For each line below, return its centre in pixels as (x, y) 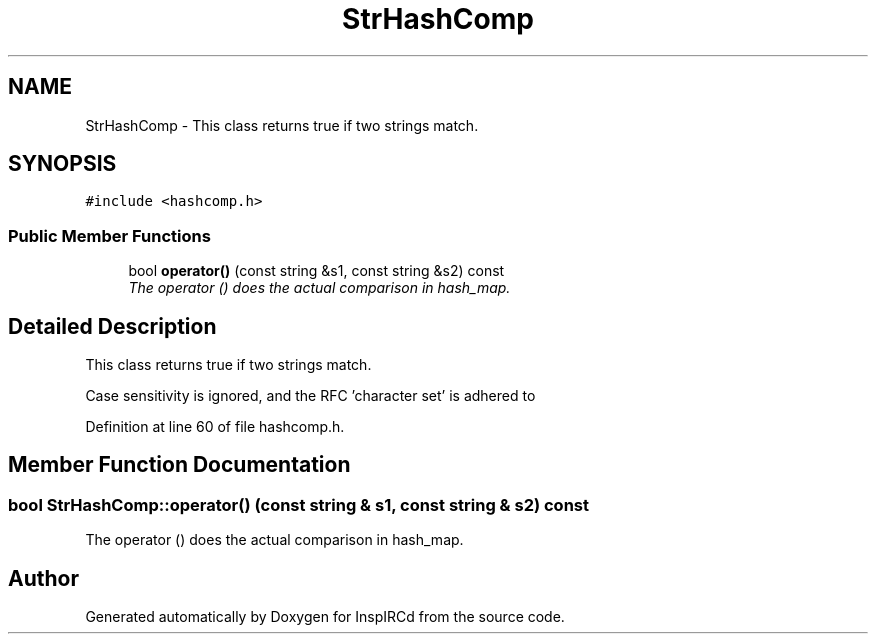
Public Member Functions (109, 235)
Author (43, 578)
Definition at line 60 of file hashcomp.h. (215, 427)
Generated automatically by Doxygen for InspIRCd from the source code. (325, 617)
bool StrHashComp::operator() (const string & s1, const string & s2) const (298, 504)
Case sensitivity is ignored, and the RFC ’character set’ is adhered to (310, 396)
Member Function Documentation (179, 465)
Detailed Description (112, 326)
